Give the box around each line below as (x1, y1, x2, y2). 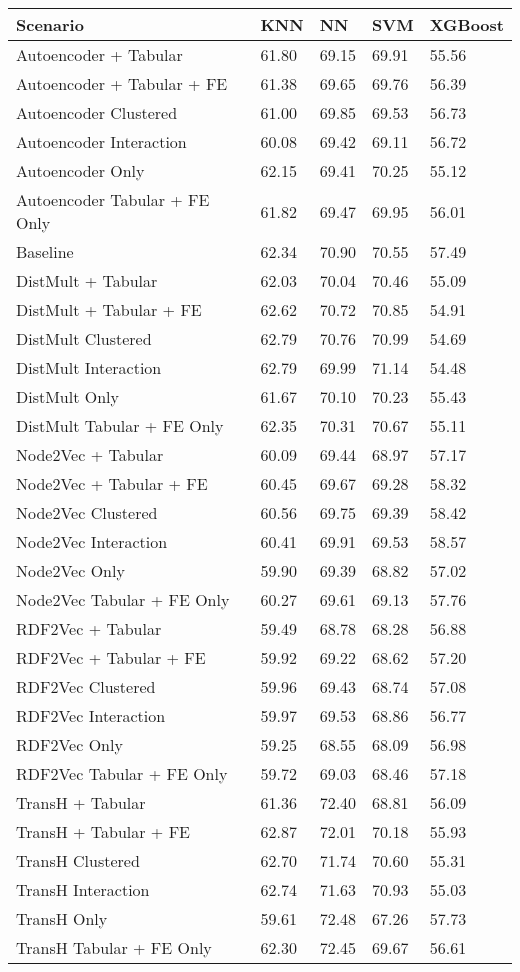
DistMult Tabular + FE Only (16, 414, 224, 437)
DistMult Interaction (16, 356, 162, 379)
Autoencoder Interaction (16, 130, 187, 153)
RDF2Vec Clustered (16, 675, 156, 698)
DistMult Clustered (16, 327, 152, 350)
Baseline (16, 240, 74, 263)
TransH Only (16, 907, 108, 930)
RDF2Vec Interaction (16, 704, 166, 727)
